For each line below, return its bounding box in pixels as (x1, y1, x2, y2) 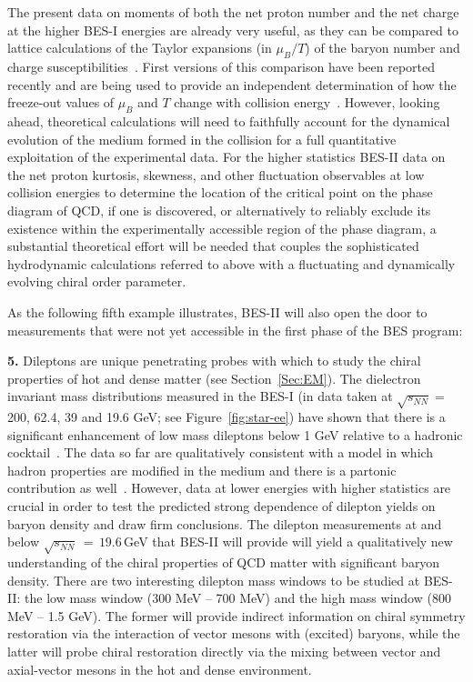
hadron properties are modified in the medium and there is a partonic (7, 460, 397, 479)
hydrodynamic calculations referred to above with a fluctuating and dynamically (7, 254, 456, 273)
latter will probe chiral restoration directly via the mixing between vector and (7, 641, 441, 660)
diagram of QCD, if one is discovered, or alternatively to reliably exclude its (7, 200, 431, 219)
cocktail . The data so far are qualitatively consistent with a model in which (7, 443, 434, 462)
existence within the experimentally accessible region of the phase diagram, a (7, 218, 437, 237)
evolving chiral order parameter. (7, 272, 186, 291)
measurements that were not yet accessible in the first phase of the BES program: (7, 320, 463, 339)
